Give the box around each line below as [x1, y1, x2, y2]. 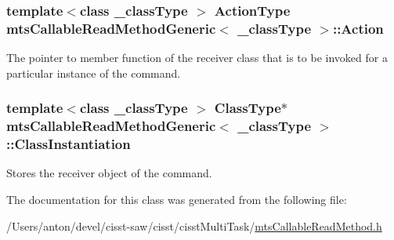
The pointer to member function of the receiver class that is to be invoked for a [6, 49, 388, 66]
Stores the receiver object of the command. [6, 165, 212, 181]
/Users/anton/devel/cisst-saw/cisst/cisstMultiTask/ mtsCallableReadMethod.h [6, 217, 382, 234]
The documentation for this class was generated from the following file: [6, 191, 347, 207]
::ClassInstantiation [6, 134, 131, 154]
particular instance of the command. [6, 64, 181, 81]
